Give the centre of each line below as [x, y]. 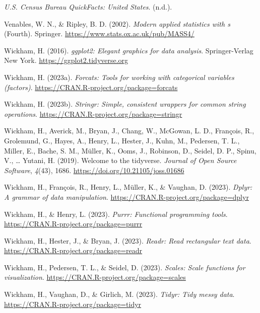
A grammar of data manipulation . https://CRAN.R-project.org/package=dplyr [126, 197]
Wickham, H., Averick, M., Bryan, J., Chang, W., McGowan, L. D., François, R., [129, 131]
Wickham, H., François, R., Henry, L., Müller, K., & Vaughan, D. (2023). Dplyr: [128, 187]
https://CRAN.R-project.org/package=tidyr [73, 304]
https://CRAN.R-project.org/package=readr [73, 250]
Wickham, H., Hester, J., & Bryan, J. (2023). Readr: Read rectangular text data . [128, 240]
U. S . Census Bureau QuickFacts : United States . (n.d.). [88, 7]
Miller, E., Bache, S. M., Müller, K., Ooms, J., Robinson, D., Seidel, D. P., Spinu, [130, 150]
